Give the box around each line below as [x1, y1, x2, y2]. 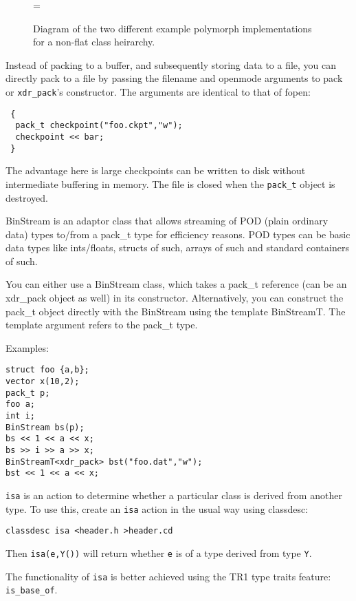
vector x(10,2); [5, 377, 80, 387]
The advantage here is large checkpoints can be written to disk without [5, 163, 306, 178]
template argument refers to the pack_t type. [5, 317, 198, 332]
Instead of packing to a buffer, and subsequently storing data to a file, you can [5, 57, 337, 72]
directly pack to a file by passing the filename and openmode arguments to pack [5, 71, 343, 85]
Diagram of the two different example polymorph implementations [33, 21, 312, 35]
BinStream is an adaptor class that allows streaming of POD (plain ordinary [5, 213, 329, 228]
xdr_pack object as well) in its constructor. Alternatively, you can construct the [5, 291, 344, 305]
